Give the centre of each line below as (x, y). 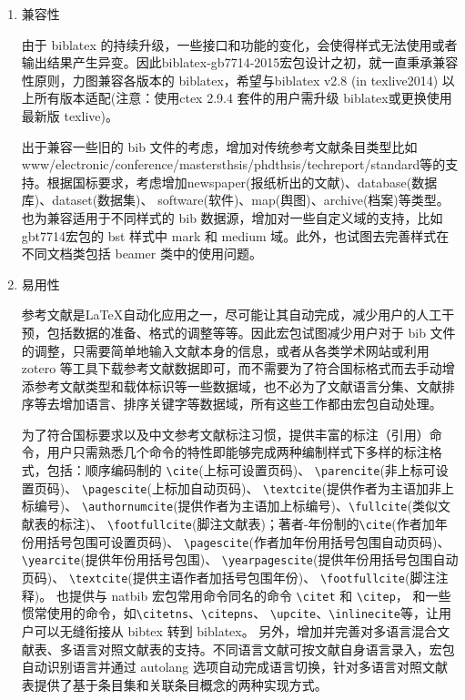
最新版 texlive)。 (70, 115)
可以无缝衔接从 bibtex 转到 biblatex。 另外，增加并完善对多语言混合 (236, 630)
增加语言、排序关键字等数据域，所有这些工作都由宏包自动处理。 (251, 404)
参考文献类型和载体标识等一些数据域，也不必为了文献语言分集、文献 (238, 386)
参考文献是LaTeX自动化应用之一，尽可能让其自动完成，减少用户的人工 (232, 314)
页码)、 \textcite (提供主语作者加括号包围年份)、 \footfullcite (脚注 (228, 577)
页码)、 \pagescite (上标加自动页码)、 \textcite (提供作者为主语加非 (238, 487)
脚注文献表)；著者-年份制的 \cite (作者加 (316, 524)
